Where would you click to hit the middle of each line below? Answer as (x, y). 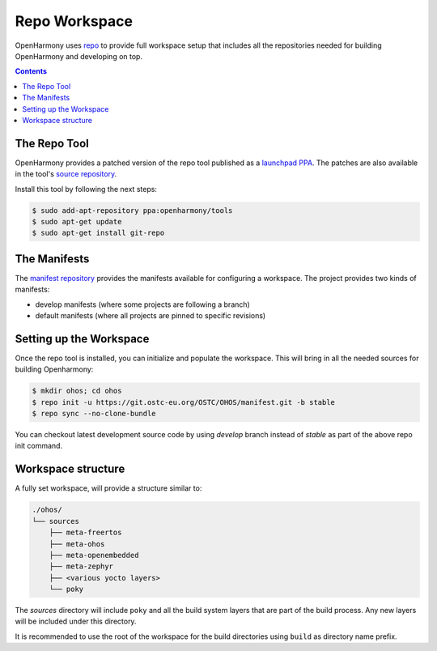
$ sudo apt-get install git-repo (98, 233)
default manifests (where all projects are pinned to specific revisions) (151, 316)
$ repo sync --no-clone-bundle (94, 414)
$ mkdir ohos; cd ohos (77, 391)
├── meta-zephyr (81, 566)
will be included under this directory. (76, 621)
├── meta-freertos (85, 533)
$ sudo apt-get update (77, 221)
